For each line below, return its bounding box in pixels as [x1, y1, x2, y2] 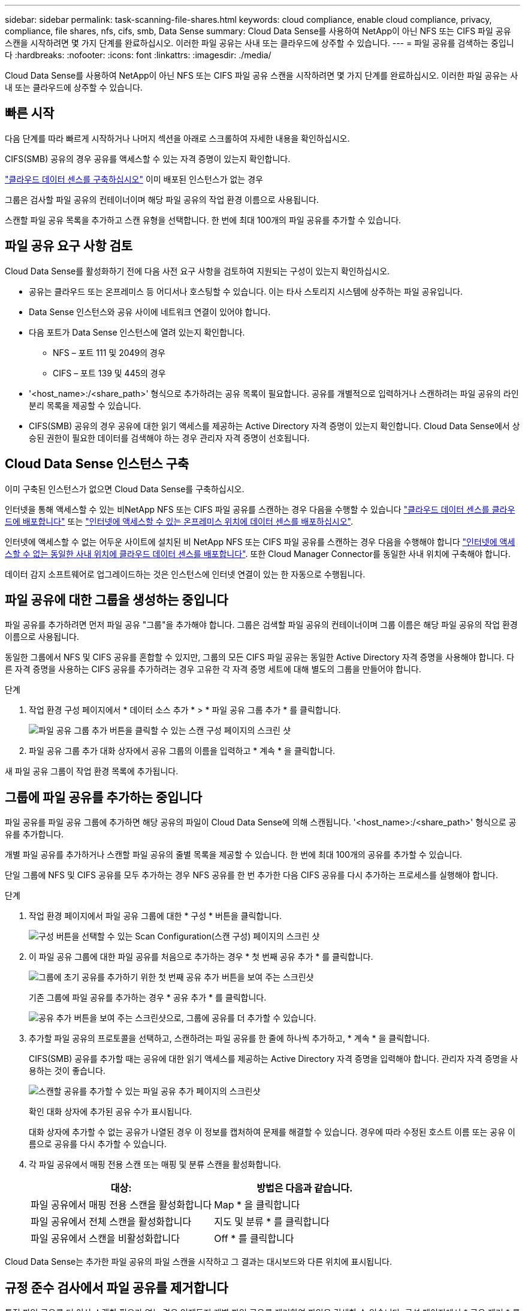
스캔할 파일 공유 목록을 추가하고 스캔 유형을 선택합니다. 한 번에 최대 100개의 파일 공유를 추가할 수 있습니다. [5, 214, 402, 225]
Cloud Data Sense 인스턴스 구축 [5, 456, 189, 472]
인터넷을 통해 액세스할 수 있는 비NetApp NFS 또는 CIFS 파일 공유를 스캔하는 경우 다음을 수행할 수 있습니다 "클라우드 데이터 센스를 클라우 [5, 504, 515, 514]
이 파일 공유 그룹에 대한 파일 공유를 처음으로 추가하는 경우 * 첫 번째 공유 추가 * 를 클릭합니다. [29, 951, 373, 962]
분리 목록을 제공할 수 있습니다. [29, 400, 141, 411]
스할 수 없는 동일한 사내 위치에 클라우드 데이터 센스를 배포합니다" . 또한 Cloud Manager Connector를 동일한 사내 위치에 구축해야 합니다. [5, 548, 511, 559]
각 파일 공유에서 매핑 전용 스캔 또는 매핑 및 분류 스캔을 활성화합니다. [29, 1159, 281, 1170]
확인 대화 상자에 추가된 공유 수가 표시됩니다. [29, 1106, 192, 1117]
